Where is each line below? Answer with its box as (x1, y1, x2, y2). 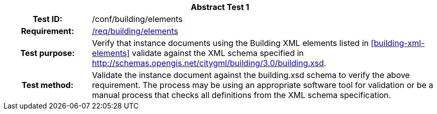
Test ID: (32, 14, 62, 24)
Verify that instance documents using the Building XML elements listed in (92, 38, 369, 48)
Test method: (21, 80, 74, 90)
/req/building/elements (92, 26, 178, 36)
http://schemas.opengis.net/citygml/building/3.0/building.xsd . (92, 58, 326, 68)
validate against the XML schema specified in (131, 48, 304, 58)
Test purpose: (20, 48, 75, 58)
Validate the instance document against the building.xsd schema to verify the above (92, 70, 410, 80)
